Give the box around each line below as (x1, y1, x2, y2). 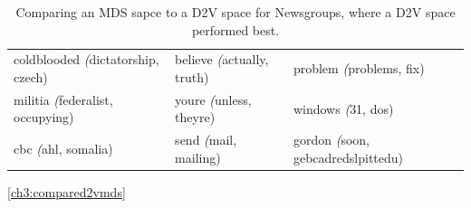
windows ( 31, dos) (293, 99, 394, 118)
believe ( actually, (175, 50, 269, 69)
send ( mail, (175, 130, 237, 149)
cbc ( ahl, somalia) (14, 139, 113, 158)
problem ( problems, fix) (293, 59, 425, 78)
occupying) (14, 108, 74, 127)
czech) (14, 68, 48, 87)
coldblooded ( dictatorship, (14, 50, 159, 69)
